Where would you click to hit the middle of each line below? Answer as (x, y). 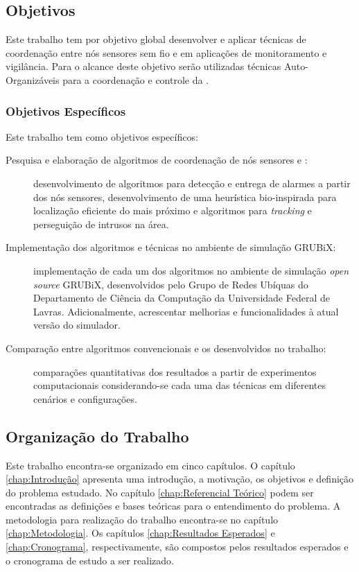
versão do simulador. (77, 325)
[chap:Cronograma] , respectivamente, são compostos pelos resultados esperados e (177, 547)
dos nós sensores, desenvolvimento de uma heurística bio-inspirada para (185, 197)
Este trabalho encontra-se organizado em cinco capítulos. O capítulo (150, 465)
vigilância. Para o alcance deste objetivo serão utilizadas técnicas (143, 66)
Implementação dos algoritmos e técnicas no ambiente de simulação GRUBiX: (171, 247)
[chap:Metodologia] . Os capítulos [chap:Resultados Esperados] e (140, 533)
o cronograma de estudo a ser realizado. (90, 560)
